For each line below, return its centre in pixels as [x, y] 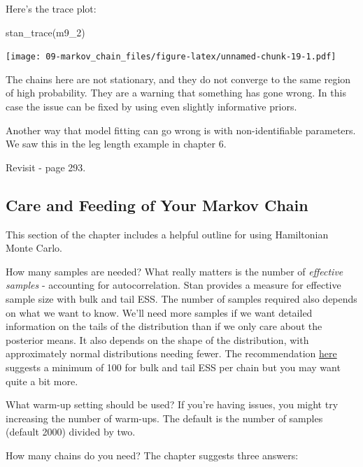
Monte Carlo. [34, 248]
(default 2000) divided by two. [71, 432]
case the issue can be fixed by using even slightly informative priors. [151, 107]
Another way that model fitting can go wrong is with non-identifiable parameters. [181, 130]
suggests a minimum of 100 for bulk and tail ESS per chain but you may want [173, 367]
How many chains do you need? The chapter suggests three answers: [152, 455]
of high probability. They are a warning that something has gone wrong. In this [176, 93]
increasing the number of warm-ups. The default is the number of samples [164, 418]
